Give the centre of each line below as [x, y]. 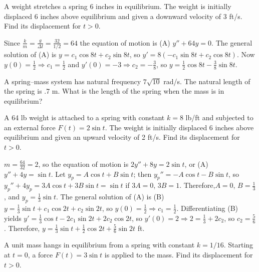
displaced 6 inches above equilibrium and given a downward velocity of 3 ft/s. [123, 16]
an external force [30, 127]
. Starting [238, 245]
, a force [40, 254]
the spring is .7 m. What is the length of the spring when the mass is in [114, 91]
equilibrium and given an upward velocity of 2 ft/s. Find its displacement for [122, 137]
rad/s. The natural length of [207, 81]
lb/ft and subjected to [219, 117]
